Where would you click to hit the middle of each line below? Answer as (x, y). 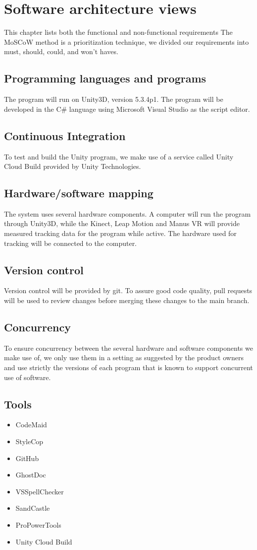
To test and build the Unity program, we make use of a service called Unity (119, 156)
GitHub (27, 458)
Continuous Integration (65, 135)
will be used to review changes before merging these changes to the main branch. (127, 300)
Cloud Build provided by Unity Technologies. (73, 166)
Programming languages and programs (105, 78)
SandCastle (33, 508)
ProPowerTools (38, 525)
